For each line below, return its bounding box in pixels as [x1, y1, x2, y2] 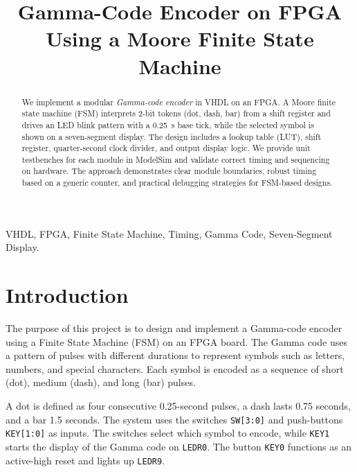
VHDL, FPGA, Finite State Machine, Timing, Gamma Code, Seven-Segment [6, 226, 333, 241]
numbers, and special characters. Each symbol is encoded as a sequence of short [6, 361, 344, 376]
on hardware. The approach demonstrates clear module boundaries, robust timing [21, 165, 317, 177]
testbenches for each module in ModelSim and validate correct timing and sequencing [21, 153, 330, 165]
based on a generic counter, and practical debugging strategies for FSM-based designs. [21, 177, 333, 189]
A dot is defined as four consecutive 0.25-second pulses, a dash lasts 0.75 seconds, [6, 399, 351, 413]
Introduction [6, 281, 129, 309]
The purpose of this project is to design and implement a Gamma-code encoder [6, 321, 342, 335]
